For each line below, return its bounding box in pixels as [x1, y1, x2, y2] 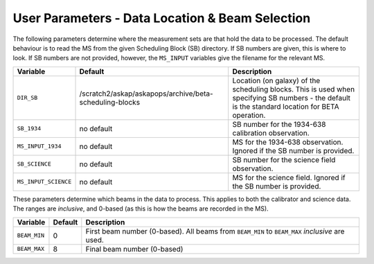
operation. [232, 110, 266, 120]
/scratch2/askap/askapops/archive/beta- [79, 89, 214, 98]
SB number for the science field [232, 155, 336, 164]
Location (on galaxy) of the [232, 76, 321, 85]
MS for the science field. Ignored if [232, 173, 346, 182]
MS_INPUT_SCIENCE [17, 178, 72, 186]
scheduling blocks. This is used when [232, 84, 355, 94]
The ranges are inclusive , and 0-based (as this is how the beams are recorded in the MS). [12, 204, 269, 213]
